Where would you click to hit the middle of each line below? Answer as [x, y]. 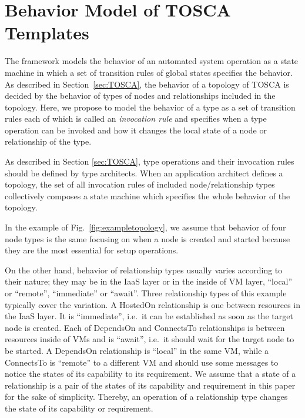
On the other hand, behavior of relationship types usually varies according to [144, 270]
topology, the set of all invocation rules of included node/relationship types [140, 184]
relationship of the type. [48, 141]
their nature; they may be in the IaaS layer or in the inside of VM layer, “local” [149, 281]
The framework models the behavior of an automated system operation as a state [152, 61]
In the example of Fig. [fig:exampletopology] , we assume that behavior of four [145, 227]
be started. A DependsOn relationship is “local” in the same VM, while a [137, 350]
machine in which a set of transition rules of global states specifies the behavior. [149, 72]
